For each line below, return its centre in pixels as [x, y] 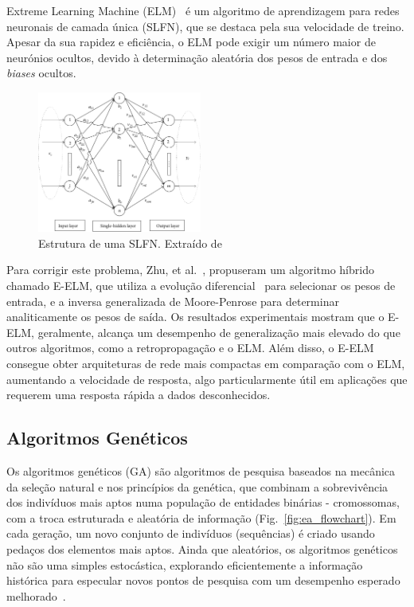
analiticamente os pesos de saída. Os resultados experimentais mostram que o [195, 317]
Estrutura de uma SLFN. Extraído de [130, 243]
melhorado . [36, 595]
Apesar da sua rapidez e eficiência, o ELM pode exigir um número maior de [191, 42]
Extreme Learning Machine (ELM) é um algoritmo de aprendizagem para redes [203, 10]
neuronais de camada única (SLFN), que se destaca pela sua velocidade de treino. [205, 26]
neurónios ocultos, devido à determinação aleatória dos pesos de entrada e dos [197, 57]
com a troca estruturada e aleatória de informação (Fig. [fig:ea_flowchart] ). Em [201, 517]
